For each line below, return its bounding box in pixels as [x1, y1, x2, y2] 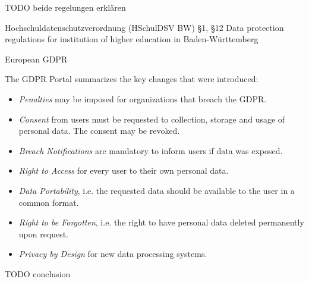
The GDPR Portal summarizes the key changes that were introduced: [5, 73, 258, 85]
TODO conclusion [5, 267, 71, 280]
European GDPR [5, 52, 68, 65]
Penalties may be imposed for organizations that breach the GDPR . [18, 92, 267, 105]
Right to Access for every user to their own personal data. [18, 164, 229, 177]
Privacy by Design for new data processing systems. [18, 247, 207, 260]
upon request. [18, 227, 69, 240]
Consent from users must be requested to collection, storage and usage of [18, 112, 285, 125]
